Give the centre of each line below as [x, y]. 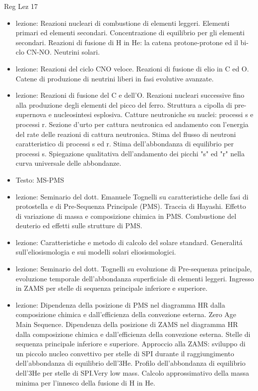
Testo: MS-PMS [40, 179]
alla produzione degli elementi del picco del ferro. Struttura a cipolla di [124, 104]
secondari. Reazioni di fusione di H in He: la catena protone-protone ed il [127, 42]
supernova [31, 114]
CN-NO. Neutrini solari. [63, 52]
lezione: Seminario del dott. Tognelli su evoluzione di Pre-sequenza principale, [134, 269]
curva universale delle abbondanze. [68, 163]
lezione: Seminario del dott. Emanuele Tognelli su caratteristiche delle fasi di [132, 196]
